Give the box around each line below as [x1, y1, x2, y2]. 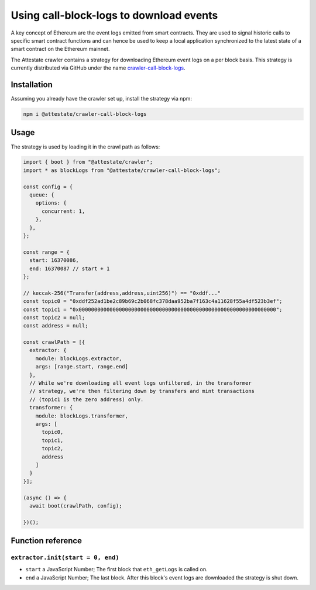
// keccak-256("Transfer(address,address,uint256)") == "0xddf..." [23, 289, 221, 296]
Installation [11, 80, 53, 89]
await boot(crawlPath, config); [29, 502, 122, 509]
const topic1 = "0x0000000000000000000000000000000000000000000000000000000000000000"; [23, 306, 283, 313]
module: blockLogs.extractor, [35, 355, 122, 362]
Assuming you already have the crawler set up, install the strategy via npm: [11, 95, 193, 102]
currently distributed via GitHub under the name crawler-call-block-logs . [11, 64, 186, 71]
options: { [35, 199, 67, 206]
